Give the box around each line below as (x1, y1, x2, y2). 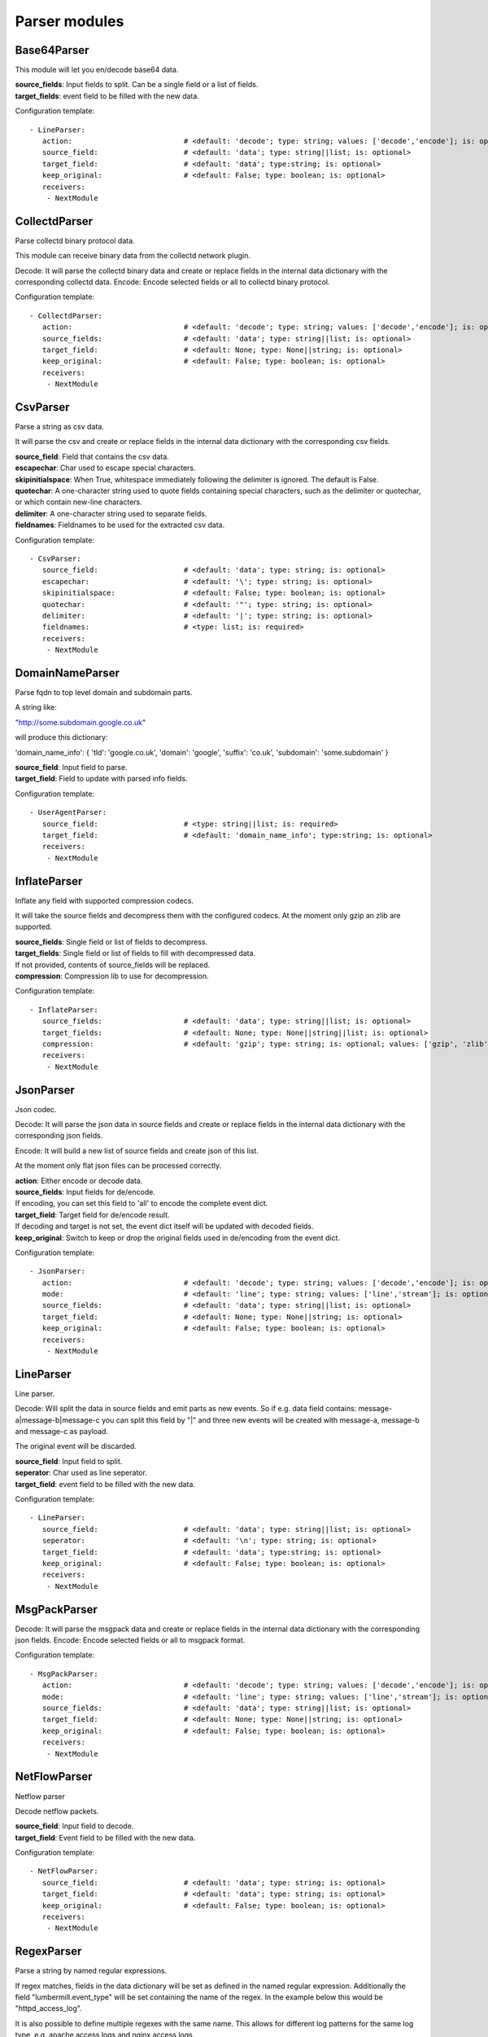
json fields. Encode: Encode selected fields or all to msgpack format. (15, 1635, 246, 1645)
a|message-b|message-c (15, 1414, 101, 1425)
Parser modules (15, 12, 124, 30)
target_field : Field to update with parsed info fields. (15, 774, 188, 784)
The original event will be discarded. (15, 1441, 137, 1451)
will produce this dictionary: (15, 733, 108, 742)
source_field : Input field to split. (15, 1456, 123, 1466)
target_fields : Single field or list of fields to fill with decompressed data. (15, 948, 256, 958)
